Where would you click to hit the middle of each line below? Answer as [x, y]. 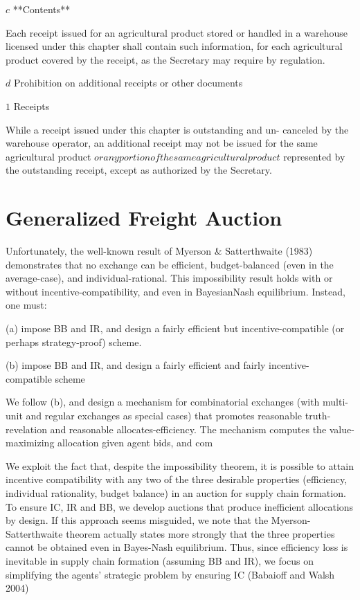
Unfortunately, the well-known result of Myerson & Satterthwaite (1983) [159, 251]
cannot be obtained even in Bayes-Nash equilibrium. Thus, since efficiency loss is [177, 547]
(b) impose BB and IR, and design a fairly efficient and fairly [136, 365]
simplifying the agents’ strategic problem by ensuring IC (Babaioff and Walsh [170, 574]
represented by [314, 156]
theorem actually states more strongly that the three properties [200, 533]
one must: [26, 305]
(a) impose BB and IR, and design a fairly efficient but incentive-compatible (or [175, 328]
